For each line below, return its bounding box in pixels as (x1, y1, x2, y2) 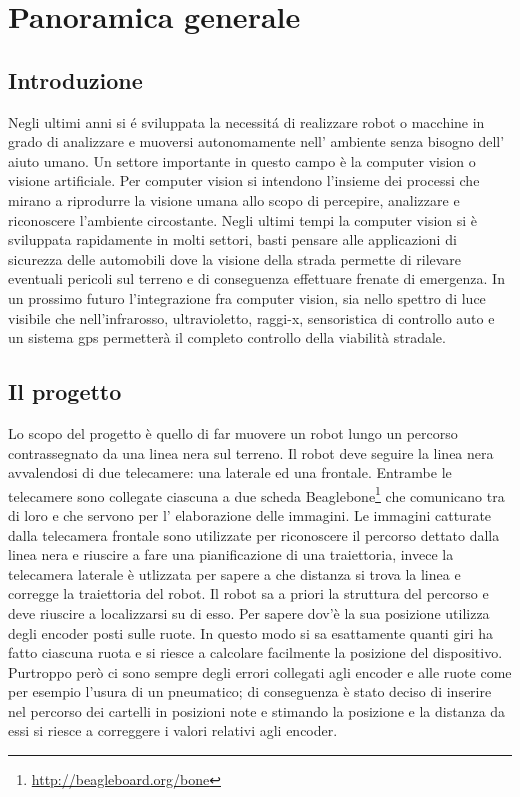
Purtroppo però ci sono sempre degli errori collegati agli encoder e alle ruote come (8, 661, 512, 682)
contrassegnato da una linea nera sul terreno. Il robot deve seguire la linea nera (8, 442, 494, 463)
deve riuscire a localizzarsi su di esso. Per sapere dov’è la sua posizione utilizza (8, 602, 490, 623)
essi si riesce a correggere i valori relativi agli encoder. (8, 720, 338, 741)
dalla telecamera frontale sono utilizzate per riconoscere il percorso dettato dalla (8, 524, 500, 545)
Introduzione (8, 64, 143, 95)
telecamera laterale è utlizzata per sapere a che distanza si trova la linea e (8, 563, 461, 584)
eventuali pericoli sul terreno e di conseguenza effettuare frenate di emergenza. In (8, 268, 505, 289)
